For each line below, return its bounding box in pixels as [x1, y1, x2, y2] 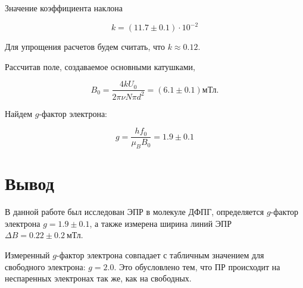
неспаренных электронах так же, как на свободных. [5, 272, 192, 284]
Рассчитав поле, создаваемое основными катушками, [5, 60, 195, 72]
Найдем [5, 107, 33, 119]
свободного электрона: [5, 260, 86, 273]
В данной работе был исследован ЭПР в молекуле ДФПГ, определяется [5, 205, 264, 218]
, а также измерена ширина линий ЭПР [89, 217, 232, 229]
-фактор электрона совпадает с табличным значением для [56, 249, 264, 261]
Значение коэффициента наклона [5, 2, 123, 14]
